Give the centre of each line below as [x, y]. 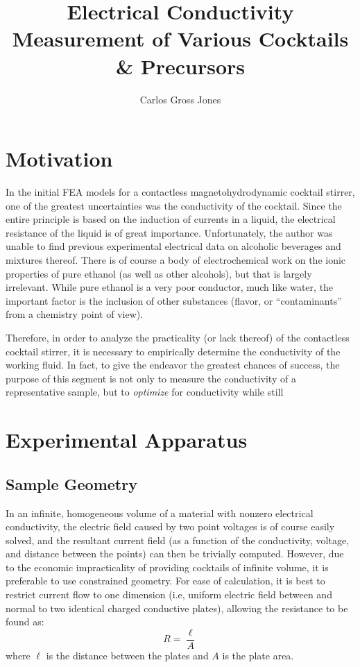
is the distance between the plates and [127, 655]
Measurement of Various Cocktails [180, 39]
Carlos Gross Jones [180, 99]
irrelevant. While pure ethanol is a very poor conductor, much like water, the [170, 287]
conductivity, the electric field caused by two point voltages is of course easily [170, 526]
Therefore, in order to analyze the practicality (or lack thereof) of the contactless [178, 337]
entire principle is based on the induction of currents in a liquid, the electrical [171, 219]
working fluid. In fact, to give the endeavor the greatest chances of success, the [173, 365]
